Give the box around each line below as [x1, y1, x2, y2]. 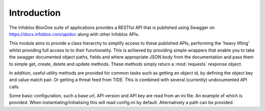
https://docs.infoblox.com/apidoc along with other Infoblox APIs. [9, 31, 140, 37]
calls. [9, 83, 20, 89]
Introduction [9, 7, 61, 18]
